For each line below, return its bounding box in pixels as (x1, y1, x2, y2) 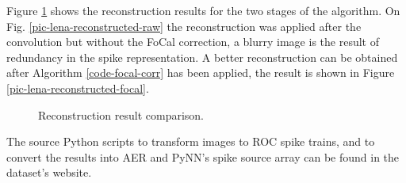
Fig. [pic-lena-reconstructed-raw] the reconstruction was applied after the (6, 17, 362, 34)
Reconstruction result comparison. (38, 106, 204, 123)
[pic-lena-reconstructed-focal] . (6, 79, 149, 96)
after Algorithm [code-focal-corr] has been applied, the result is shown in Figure (6, 64, 395, 81)
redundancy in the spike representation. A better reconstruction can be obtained (6, 48, 398, 65)
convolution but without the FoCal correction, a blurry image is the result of (6, 33, 379, 50)
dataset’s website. (6, 164, 92, 181)
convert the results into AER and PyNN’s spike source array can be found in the (6, 148, 400, 165)
